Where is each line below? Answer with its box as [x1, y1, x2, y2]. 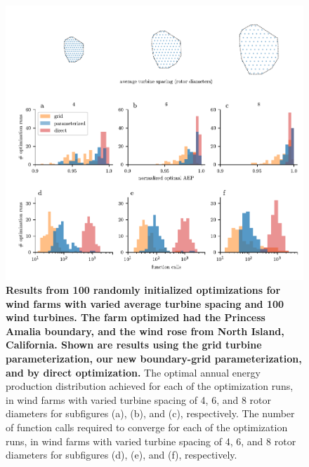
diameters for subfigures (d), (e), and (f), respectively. [6, 447, 237, 462]
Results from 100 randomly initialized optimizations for [6, 282, 281, 297]
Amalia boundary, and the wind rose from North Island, [6, 323, 284, 338]
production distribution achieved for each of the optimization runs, [6, 379, 294, 393]
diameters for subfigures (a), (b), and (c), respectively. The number [6, 406, 295, 421]
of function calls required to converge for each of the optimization [6, 419, 288, 434]
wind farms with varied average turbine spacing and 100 [6, 296, 284, 311]
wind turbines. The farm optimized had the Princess [6, 310, 265, 325]
